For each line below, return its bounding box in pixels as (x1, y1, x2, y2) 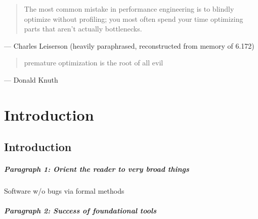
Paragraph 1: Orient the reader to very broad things (4, 164, 189, 174)
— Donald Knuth (4, 74, 58, 85)
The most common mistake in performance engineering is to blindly (24, 4, 234, 14)
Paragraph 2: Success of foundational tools (4, 205, 156, 216)
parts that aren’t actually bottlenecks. (24, 23, 142, 34)
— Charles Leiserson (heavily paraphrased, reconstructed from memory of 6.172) (4, 40, 254, 51)
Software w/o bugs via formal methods (4, 186, 124, 196)
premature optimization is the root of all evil (24, 57, 163, 68)
